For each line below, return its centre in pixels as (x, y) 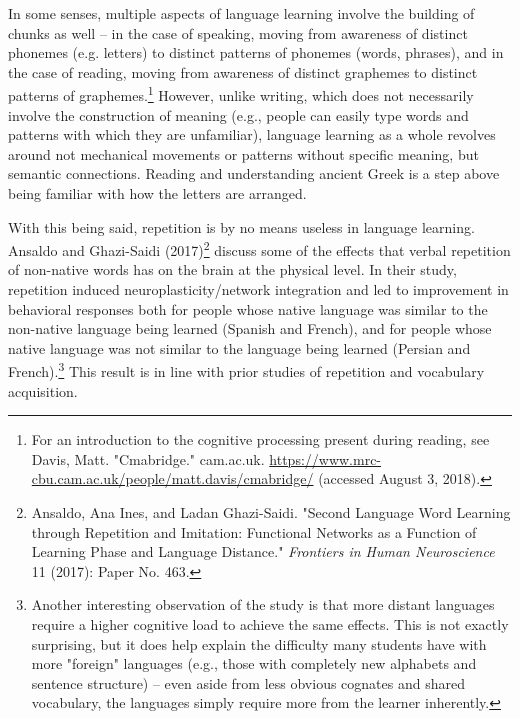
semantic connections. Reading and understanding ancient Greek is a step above (254, 173)
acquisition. (43, 390)
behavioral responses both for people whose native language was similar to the (248, 308)
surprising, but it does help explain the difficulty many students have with (259, 643)
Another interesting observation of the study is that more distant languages (263, 604)
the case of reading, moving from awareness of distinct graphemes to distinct (243, 71)
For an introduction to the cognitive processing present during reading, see (260, 439)
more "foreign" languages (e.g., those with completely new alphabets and (254, 663)
